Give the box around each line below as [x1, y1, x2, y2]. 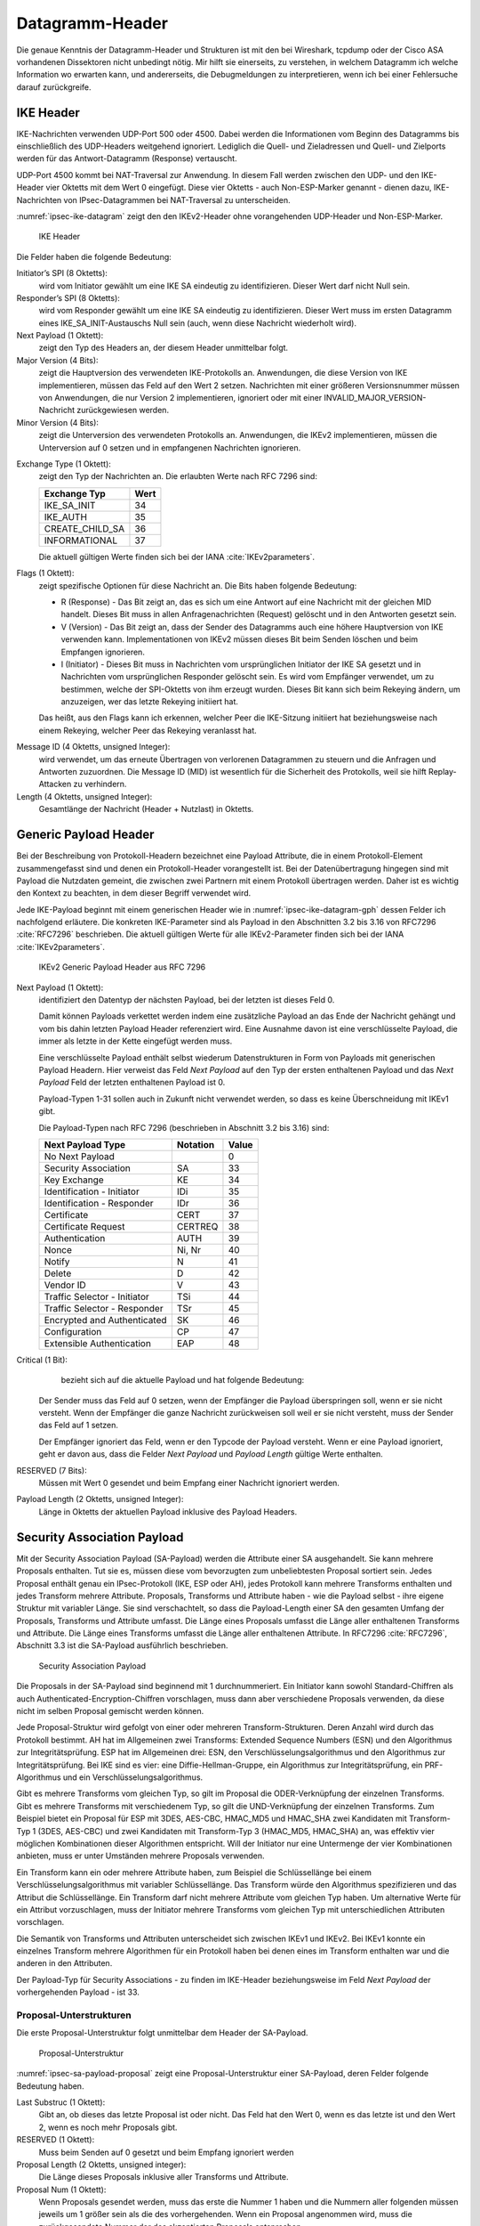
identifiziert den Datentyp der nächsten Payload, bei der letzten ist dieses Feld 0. [38, 995, 335, 1005]
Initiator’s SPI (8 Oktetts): [16, 268, 108, 279]
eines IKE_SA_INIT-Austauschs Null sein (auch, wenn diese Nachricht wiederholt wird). [38, 317, 357, 329]
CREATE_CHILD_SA [44, 522, 125, 534]
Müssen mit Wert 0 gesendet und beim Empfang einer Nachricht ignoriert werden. [38, 1478, 340, 1489]
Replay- [428, 767, 457, 777]
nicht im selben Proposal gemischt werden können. [16, 1706, 204, 1717]
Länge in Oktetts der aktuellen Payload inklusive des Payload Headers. [38, 1506, 298, 1517]
